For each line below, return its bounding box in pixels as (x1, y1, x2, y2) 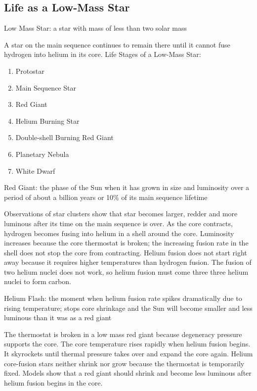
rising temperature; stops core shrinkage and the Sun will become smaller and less (4, 302, 253, 313)
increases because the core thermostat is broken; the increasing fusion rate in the (4, 238, 249, 248)
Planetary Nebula (15, 148, 69, 159)
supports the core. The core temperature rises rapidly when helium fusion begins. (4, 339, 251, 349)
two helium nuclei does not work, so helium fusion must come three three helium (4, 266, 249, 277)
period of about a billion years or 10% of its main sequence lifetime (4, 192, 208, 202)
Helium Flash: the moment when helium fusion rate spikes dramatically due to (4, 293, 242, 303)
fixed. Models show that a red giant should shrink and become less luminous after (4, 368, 252, 378)
